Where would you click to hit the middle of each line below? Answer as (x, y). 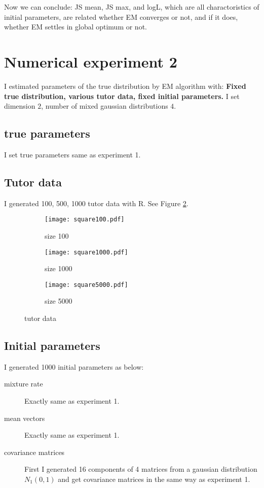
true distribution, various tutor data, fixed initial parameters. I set (122, 96)
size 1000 (59, 268)
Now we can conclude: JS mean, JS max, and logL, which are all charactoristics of (132, 7)
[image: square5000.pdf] (86, 285)
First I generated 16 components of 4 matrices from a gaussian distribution (141, 469)
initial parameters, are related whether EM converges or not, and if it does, (121, 17)
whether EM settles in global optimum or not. (76, 27)
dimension (20, 106)
